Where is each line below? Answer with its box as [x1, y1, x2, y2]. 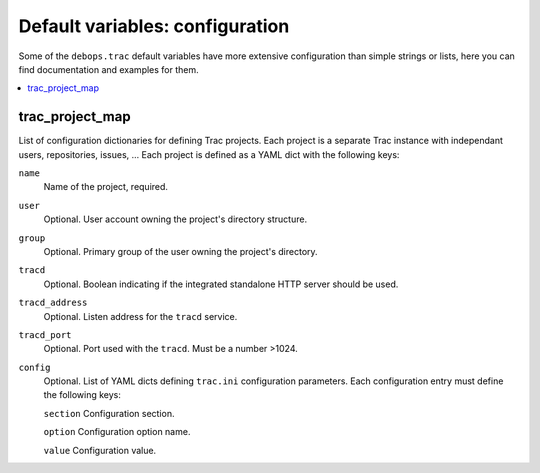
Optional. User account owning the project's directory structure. [43, 213, 308, 225]
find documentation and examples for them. [18, 63, 199, 75]
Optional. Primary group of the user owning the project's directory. [43, 245, 319, 257]
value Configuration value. [43, 444, 157, 456]
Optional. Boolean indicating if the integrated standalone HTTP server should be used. [43, 278, 399, 290]
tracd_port [18, 329, 72, 340]
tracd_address [18, 297, 88, 309]
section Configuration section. [43, 407, 175, 419]
